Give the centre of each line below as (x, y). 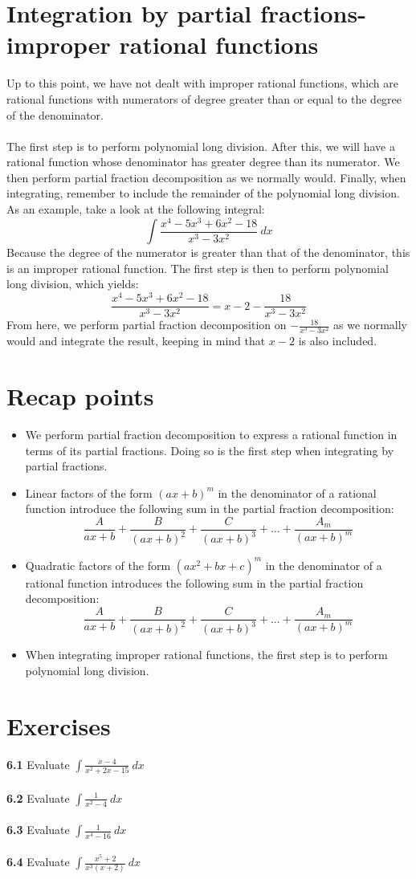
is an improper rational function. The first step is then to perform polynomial (198, 268)
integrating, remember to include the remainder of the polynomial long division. (203, 193)
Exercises (59, 725)
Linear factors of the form (89, 492)
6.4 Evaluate (38, 862)
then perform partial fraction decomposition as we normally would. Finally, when (206, 177)
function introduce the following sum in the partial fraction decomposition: (210, 509)
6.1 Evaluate (38, 764)
